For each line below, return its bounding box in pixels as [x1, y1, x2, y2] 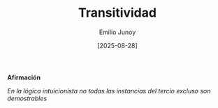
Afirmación [7, 73, 41, 82]
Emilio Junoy [99, 28, 136, 36]
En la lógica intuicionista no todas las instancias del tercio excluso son [7, 86, 211, 95]
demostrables [7, 94, 48, 102]
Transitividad [78, 5, 157, 21]
